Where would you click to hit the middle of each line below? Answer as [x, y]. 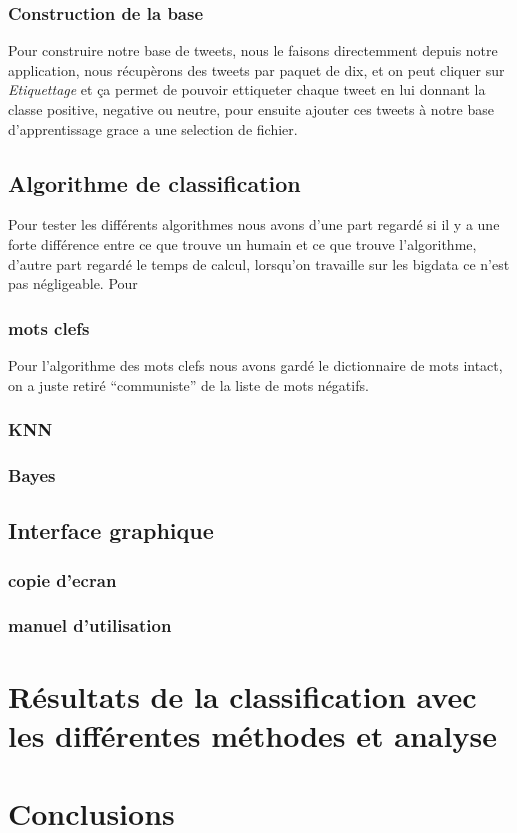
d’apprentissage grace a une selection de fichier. [153, 128]
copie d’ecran [62, 579]
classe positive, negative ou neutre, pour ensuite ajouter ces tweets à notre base [251, 109]
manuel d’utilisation [90, 625]
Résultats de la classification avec [242, 695]
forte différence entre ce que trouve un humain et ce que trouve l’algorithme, [242, 243]
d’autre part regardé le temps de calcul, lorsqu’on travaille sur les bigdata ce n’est [259, 263]
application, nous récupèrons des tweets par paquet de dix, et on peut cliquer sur [256, 69]
